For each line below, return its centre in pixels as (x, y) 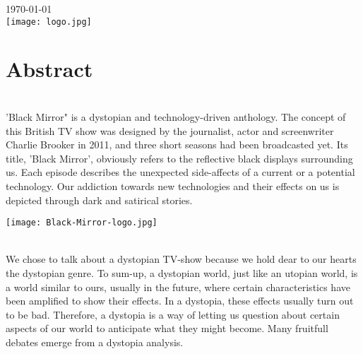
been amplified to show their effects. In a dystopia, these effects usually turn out (180, 301)
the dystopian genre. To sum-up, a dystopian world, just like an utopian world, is (182, 272)
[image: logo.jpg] (49, 22)
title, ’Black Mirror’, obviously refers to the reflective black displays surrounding (179, 158)
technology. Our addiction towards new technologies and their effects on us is (173, 185)
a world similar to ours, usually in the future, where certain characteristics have (178, 287)
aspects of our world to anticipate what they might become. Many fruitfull (167, 328)
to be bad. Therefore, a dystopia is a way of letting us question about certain (173, 314)
